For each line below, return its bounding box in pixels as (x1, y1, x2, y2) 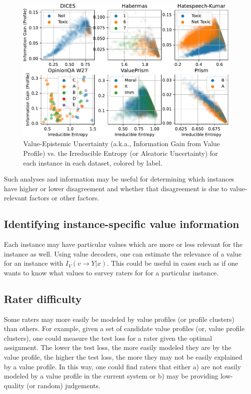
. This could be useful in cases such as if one (107, 258, 238, 268)
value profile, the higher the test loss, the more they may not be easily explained (4, 352, 243, 362)
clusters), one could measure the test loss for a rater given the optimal (4, 333, 212, 343)
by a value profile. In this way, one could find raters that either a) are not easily (4, 361, 241, 371)
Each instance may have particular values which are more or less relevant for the (4, 239, 243, 249)
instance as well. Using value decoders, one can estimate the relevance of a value (4, 248, 242, 258)
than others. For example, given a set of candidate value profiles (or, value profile (4, 323, 245, 333)
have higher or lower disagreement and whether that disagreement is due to (4, 183, 228, 193)
